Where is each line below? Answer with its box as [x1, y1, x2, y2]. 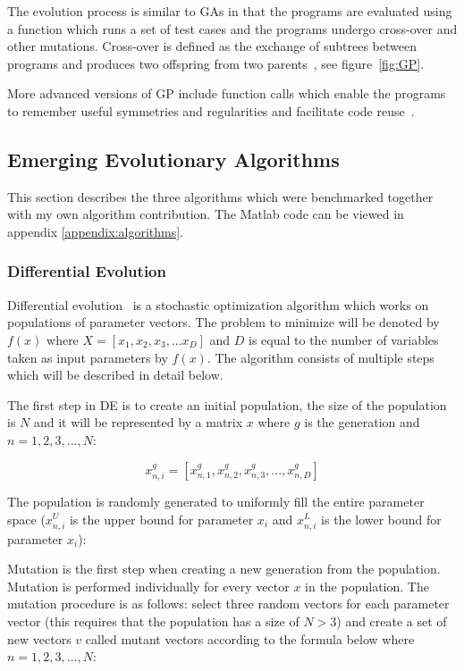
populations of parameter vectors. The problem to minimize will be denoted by [7, 313, 440, 331]
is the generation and [304, 413, 420, 432]
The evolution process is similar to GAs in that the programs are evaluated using [7, 2, 452, 20]
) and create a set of [336, 612, 447, 631]
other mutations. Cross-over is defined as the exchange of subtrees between [7, 37, 417, 55]
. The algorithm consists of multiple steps [207, 348, 434, 366]
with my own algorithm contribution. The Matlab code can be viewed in [7, 205, 404, 223]
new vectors [7, 629, 72, 648]
